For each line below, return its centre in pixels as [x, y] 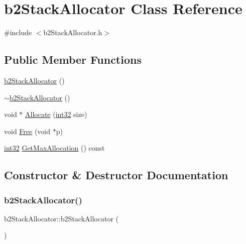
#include [18, 32]
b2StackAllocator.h [73, 32]
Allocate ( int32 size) [56, 114]
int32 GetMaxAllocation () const [54, 148]
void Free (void [27, 131]
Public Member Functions [73, 59]
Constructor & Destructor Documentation [116, 175]
